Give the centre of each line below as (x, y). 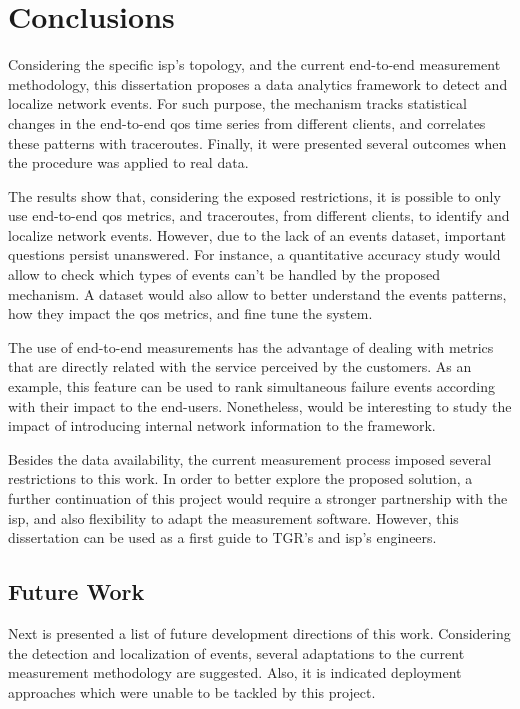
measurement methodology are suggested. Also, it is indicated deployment (235, 672)
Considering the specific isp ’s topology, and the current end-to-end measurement (254, 64)
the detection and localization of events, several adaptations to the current (236, 652)
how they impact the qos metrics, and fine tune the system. (190, 313)
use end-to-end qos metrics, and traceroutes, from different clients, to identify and (259, 215)
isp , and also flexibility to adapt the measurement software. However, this (233, 517)
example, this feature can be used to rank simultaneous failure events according (252, 386)
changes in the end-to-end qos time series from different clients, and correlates (247, 122)
